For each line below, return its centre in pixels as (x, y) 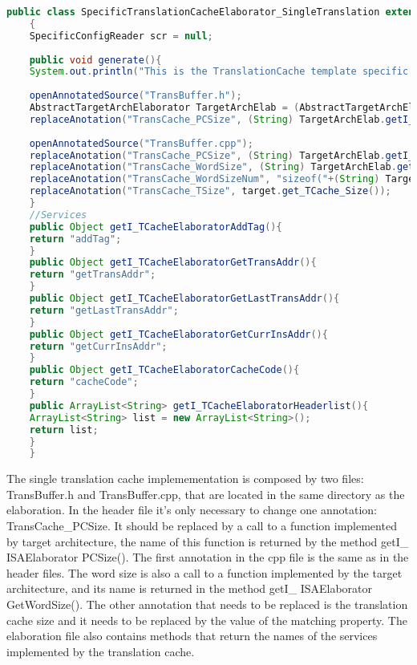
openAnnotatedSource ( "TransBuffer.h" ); (136, 96)
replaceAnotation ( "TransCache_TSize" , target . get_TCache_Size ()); (210, 191)
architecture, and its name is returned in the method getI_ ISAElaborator (189, 588)
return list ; (64, 430)
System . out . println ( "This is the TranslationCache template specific (219, 72)
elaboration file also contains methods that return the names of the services (192, 636)
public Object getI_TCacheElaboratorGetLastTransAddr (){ (184, 298)
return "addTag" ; (75, 239)
